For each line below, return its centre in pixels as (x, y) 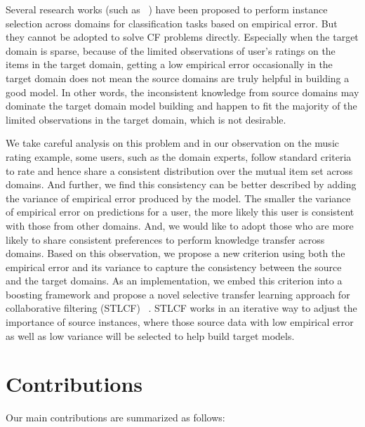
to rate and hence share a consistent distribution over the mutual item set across (179, 170)
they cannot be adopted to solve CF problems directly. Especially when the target (182, 37)
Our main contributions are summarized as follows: (115, 418)
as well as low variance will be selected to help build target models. (150, 335)
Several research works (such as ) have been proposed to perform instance (167, 9)
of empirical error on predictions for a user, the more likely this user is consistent (180, 212)
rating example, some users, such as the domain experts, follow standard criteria (179, 156)
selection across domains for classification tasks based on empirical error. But (172, 23)
